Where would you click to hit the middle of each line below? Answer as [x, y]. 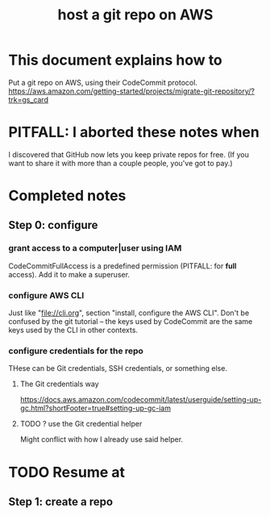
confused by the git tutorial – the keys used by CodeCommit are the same [131, 322]
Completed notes [67, 196]
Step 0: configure [53, 225]
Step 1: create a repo [61, 501]
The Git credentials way [59, 384]
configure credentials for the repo [76, 351]
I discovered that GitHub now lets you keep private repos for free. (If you [129, 154]
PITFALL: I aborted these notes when [134, 133]
